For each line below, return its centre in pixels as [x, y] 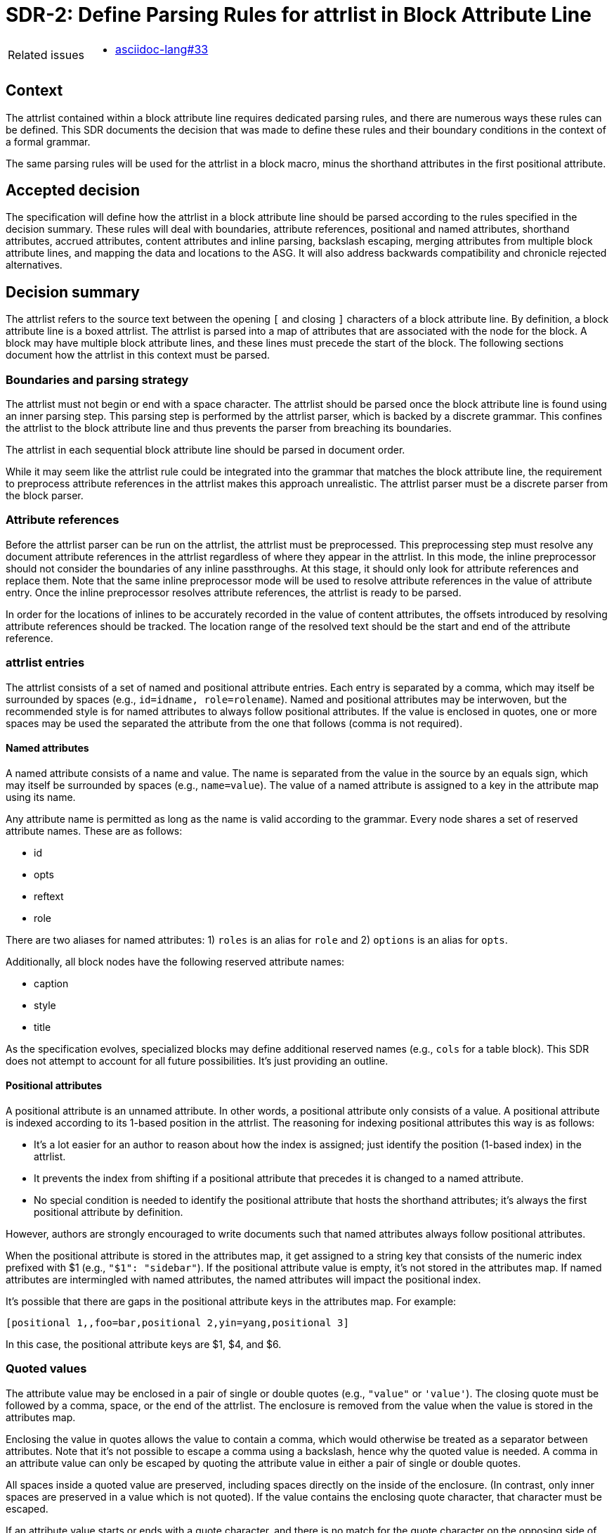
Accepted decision [73, 191]
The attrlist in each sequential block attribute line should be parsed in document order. [205, 450]
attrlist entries [45, 663]
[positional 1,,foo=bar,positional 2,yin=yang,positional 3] [177, 1322]
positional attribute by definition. [109, 1212]
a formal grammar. [48, 141]
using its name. [41, 797]
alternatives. [34, 265]
